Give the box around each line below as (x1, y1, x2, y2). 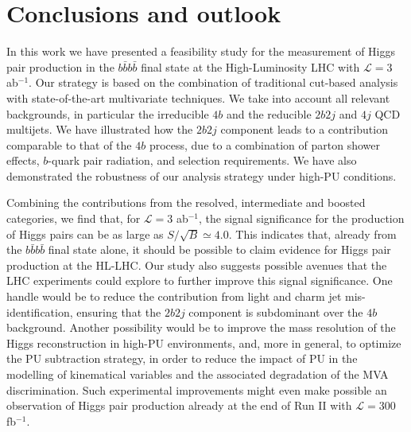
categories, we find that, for (6, 210, 141, 227)
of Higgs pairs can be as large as (6, 225, 164, 242)
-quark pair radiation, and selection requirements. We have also (48, 152, 357, 169)
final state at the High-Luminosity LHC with (141, 58, 360, 75)
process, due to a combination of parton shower (149, 136, 380, 153)
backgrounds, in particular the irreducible (6, 105, 209, 122)
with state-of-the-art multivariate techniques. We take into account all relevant (6, 89, 390, 106)
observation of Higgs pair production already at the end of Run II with (6, 397, 352, 414)
